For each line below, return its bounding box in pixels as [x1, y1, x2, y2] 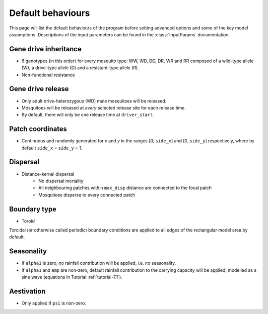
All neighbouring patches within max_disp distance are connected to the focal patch [38, 185, 212, 191]
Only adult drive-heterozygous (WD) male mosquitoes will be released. [21, 98, 167, 104]
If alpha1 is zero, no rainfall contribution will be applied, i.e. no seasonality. [21, 260, 176, 266]
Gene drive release [9, 85, 69, 93]
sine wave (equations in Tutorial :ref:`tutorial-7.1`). [21, 274, 123, 280]
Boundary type [9, 205, 57, 213]
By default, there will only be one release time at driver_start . [21, 112, 154, 118]
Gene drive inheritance [9, 45, 82, 53]
